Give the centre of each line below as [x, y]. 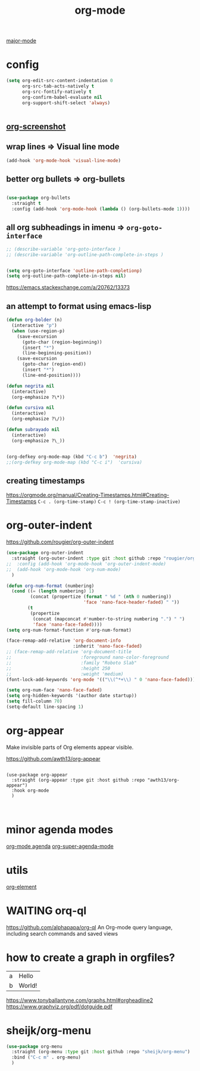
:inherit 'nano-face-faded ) [107, 647]
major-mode [21, 41]
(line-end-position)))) [51, 375]
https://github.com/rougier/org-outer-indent [60, 542]
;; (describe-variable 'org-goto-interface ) [63, 249]
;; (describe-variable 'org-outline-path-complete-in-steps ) [85, 255]
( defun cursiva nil [30, 408]
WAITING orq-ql [46, 911]
